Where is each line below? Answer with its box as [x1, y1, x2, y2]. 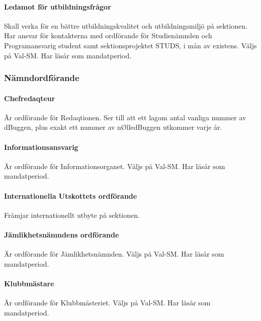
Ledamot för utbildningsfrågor [4, 1, 111, 12]
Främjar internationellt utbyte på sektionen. [4, 209, 140, 220]
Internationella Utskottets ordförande [4, 190, 137, 201]
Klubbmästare [4, 278, 54, 288]
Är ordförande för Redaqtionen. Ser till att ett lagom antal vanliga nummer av [4, 112, 246, 122]
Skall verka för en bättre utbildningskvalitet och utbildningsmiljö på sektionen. [4, 20, 247, 31]
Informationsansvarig [4, 141, 78, 152]
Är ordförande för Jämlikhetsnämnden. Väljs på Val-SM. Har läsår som [4, 249, 224, 259]
